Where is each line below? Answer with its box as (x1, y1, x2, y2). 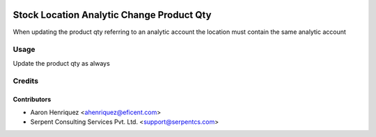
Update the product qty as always (13, 59, 111, 67)
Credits (13, 76, 38, 86)
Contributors (13, 95, 52, 104)
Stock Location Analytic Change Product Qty (13, 9, 212, 21)
